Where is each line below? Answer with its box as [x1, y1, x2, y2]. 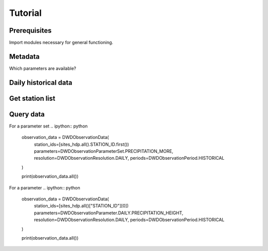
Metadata [9, 52, 40, 61]
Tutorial [9, 7, 42, 18]
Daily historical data [9, 78, 72, 87]
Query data [9, 110, 45, 119]
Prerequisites [9, 26, 52, 35]
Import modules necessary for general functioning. [9, 40, 114, 46]
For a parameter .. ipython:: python [9, 185, 80, 190]
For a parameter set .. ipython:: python [9, 123, 88, 129]
